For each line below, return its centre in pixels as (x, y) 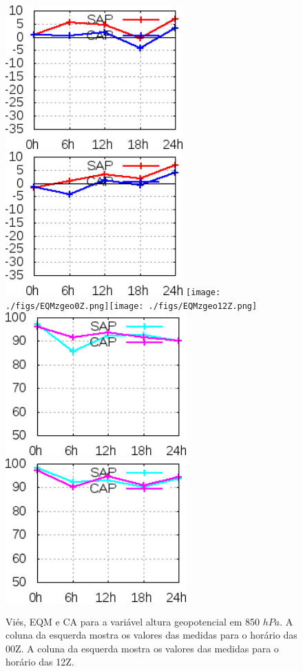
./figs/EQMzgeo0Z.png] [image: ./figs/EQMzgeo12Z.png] (132, 306)
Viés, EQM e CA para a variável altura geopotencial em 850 (133, 621)
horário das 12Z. (40, 662)
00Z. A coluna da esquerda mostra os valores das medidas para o (142, 648)
